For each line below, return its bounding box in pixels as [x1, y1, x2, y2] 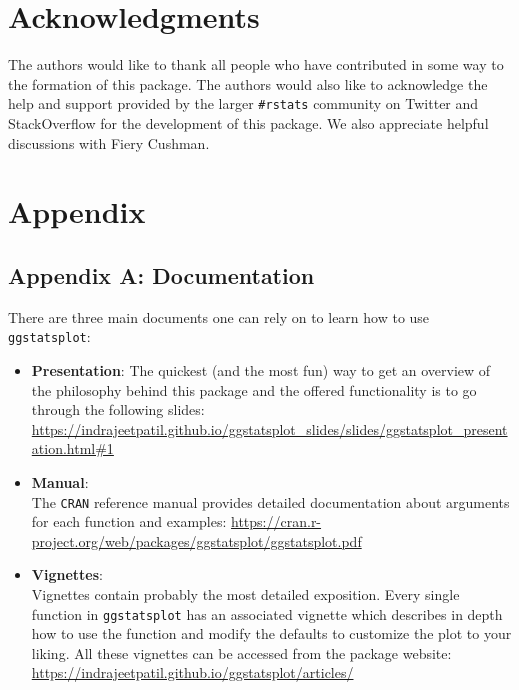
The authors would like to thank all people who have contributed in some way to [8, 54, 504, 75]
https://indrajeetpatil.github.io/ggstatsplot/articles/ [31, 662, 354, 683]
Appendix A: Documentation [8, 259, 315, 290]
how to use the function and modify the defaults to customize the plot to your [31, 623, 512, 644]
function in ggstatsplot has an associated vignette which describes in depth [31, 603, 503, 624]
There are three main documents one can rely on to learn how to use [8, 306, 430, 327]
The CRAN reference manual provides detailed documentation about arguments [31, 491, 510, 512]
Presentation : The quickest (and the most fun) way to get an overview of [31, 359, 491, 380]
